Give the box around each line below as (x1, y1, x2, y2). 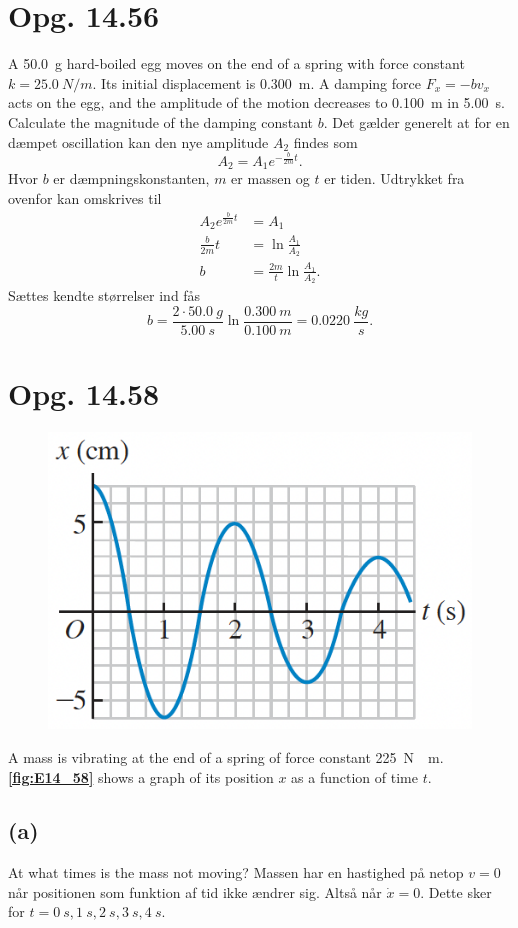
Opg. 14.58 (8, 372, 160, 413)
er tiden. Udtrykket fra (324, 168, 465, 189)
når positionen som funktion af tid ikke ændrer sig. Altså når (8, 881, 382, 902)
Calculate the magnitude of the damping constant (8, 111, 313, 132)
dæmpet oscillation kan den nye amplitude (8, 131, 269, 152)
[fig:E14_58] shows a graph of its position (8, 766, 274, 787)
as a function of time (291, 766, 418, 787)
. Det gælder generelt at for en (323, 111, 510, 132)
